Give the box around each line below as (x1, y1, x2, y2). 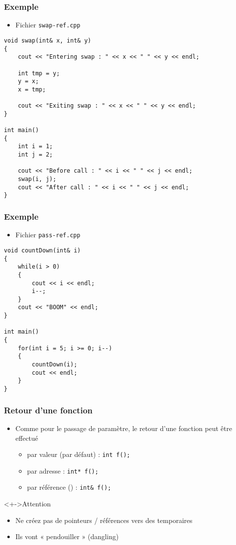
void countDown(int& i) (4, 247, 81, 254)
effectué (15, 432, 39, 443)
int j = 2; (18, 151, 53, 159)
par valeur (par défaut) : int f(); (27, 449, 131, 459)
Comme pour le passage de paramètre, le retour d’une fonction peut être (15, 423, 232, 433)
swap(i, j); (18, 176, 57, 183)
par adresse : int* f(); (27, 465, 98, 476)
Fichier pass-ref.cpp (15, 229, 80, 240)
